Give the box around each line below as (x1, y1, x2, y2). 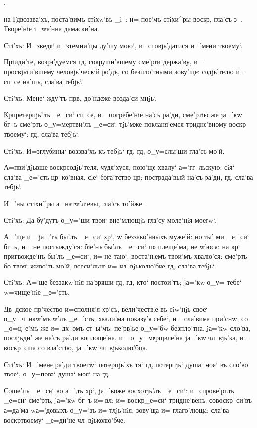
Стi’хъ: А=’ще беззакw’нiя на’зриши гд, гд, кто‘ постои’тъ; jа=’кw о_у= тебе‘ (4, 277, 242, 287)
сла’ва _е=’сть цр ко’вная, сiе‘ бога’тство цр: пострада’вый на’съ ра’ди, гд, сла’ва (4, 171, 253, 182)
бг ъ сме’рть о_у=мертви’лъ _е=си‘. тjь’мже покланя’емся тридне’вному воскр (4, 119, 246, 129)
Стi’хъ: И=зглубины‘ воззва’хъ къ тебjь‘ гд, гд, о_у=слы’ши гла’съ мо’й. (4, 145, 225, 156)
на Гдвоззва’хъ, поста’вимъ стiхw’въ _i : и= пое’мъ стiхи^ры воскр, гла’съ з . (4, 13, 242, 24)
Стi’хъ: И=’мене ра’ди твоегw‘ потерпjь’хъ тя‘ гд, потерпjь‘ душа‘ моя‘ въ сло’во (4, 359, 248, 369)
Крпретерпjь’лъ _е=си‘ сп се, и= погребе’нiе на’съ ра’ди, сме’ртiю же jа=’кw (4, 109, 242, 119)
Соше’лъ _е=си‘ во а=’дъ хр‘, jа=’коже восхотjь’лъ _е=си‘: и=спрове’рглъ (4, 385, 234, 395)
